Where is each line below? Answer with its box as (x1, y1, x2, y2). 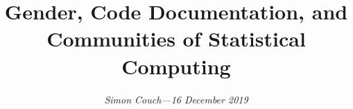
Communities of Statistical (46, 24, 306, 53)
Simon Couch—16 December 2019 (104, 92, 248, 106)
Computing (121, 51, 231, 80)
